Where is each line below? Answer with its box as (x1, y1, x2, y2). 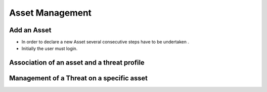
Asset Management (9, 7, 91, 18)
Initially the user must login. (21, 46, 78, 51)
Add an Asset (9, 26, 52, 34)
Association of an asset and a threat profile (9, 59, 145, 67)
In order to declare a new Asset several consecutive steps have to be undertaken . (21, 39, 189, 45)
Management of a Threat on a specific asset (9, 74, 148, 83)
